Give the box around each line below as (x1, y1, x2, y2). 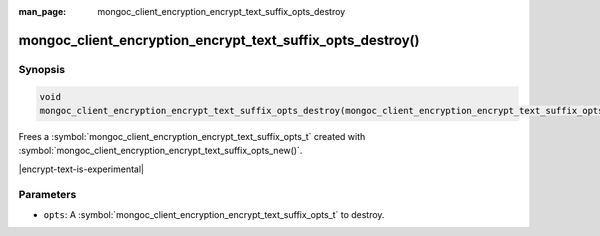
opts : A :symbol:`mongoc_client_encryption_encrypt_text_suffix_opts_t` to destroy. (43, 208, 385, 220)
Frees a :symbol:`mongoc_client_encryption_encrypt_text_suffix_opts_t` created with (18, 130, 366, 142)
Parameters (18, 188, 77, 202)
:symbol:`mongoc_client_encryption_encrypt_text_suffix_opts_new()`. (18, 145, 303, 157)
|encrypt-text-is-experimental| (18, 163, 145, 175)
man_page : (18, 6, 67, 17)
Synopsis (18, 62, 65, 76)
